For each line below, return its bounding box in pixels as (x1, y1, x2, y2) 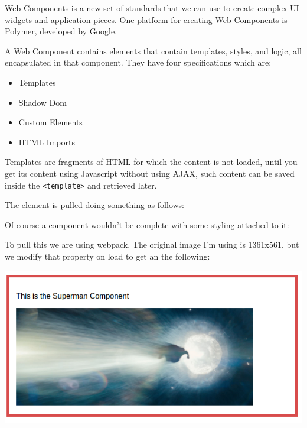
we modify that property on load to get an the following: (5, 249, 210, 262)
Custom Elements (18, 116, 83, 128)
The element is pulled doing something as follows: (5, 199, 185, 211)
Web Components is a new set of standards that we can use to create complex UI (5, 2, 299, 14)
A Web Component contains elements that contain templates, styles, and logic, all (5, 44, 302, 57)
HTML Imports (18, 135, 75, 148)
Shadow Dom (18, 96, 67, 108)
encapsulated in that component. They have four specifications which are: (5, 56, 272, 69)
